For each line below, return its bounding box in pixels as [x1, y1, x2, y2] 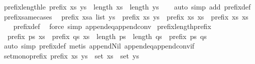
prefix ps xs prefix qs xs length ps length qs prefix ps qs [7, 30, 207, 41]
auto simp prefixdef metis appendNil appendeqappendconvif [4, 40, 195, 51]
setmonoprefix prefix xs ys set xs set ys [4, 50, 139, 60]
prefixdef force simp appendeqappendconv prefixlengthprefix [13, 21, 211, 31]
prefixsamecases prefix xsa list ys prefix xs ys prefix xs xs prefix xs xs [4, 11, 248, 21]
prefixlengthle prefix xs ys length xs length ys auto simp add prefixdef [4, 1, 251, 11]
